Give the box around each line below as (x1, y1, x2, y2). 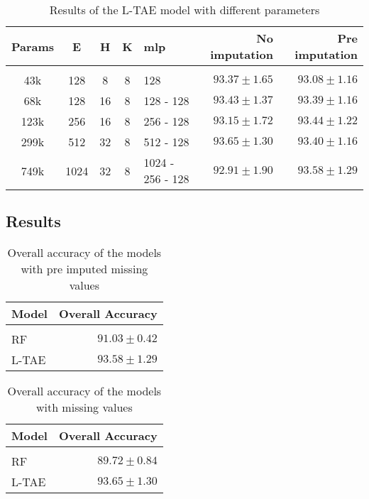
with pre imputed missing (21, 261, 148, 278)
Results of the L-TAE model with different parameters (49, 1, 320, 18)
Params (11, 38, 55, 55)
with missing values (35, 399, 133, 416)
